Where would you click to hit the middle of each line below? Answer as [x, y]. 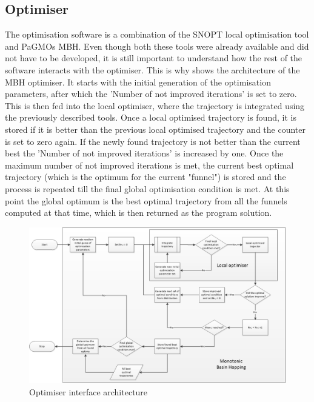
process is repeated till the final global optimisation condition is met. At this [147, 188]
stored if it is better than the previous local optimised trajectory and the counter [155, 129]
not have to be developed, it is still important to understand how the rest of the [154, 58]
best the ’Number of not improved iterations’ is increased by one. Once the [144, 153]
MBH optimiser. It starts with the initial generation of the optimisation [138, 82]
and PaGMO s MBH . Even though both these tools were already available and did [157, 46]
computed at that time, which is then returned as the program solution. [139, 213]
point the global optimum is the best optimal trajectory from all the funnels [146, 200]
